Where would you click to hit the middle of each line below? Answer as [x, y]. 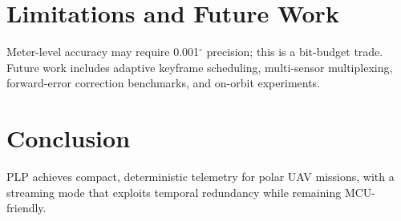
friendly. [26, 208]
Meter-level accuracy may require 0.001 [103, 52]
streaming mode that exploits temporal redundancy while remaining [174, 192]
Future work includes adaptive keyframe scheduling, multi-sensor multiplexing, [200, 67]
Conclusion [69, 138]
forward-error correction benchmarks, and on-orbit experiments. [164, 83]
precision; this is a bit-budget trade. [295, 52]
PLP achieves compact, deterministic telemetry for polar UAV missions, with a [200, 177]
